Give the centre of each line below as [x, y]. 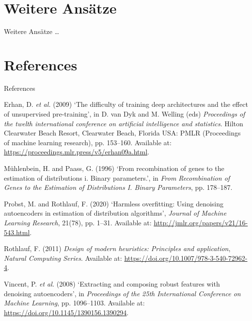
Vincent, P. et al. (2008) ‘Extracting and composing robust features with [112, 283]
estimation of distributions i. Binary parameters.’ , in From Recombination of [117, 177]
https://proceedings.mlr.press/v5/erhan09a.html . [77, 152]
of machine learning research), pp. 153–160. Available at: [88, 142]
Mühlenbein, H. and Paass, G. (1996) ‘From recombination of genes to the [114, 168]
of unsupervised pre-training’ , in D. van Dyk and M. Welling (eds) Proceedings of [125, 114]
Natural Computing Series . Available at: [63, 258]
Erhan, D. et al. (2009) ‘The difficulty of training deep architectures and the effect [126, 104]
